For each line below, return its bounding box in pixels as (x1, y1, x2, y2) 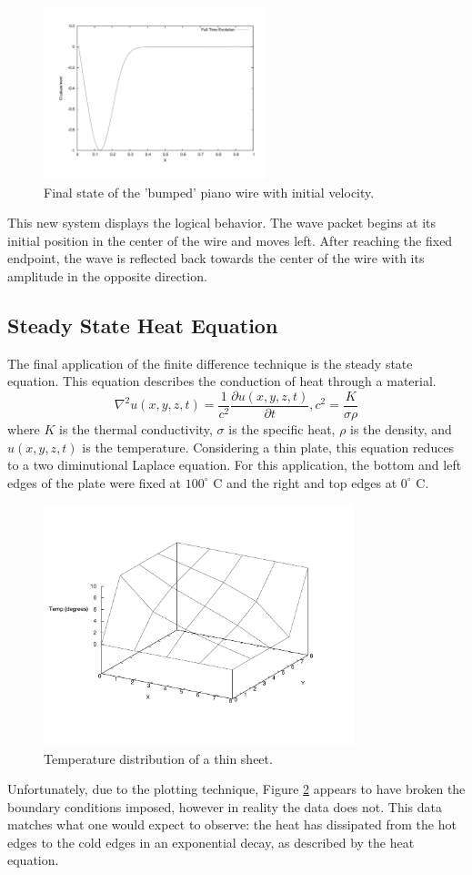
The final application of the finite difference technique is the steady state (7, 353, 413, 372)
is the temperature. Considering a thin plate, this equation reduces (82, 437, 455, 456)
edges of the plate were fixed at (7, 473, 182, 492)
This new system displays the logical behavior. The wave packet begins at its (7, 213, 437, 232)
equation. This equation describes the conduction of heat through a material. (7, 371, 437, 391)
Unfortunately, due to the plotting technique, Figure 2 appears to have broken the (7, 779, 466, 799)
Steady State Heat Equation (7, 310, 278, 339)
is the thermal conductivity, (59, 419, 213, 438)
